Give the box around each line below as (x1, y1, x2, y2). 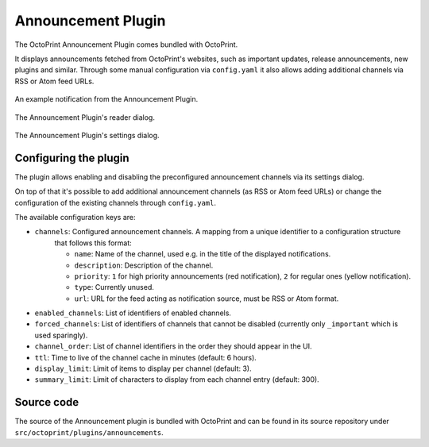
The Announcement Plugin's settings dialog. (14, 130, 160, 140)
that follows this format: (54, 238, 133, 248)
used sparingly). (34, 330, 88, 340)
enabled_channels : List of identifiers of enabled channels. (34, 308, 232, 318)
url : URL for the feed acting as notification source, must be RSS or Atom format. (74, 294, 339, 303)
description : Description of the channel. (74, 260, 214, 270)
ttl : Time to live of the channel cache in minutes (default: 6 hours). (34, 353, 257, 362)
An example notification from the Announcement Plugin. (14, 94, 199, 104)
